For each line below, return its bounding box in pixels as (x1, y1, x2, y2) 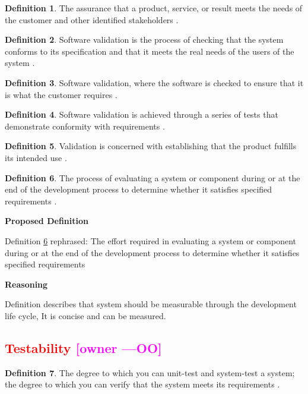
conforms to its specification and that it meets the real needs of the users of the (5, 45, 294, 57)
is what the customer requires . (5, 88, 118, 100)
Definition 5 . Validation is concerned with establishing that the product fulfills (5, 140, 297, 152)
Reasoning (5, 278, 48, 290)
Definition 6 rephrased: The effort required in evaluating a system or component (5, 234, 297, 247)
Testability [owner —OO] (5, 338, 162, 357)
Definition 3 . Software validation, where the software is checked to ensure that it (5, 76, 304, 89)
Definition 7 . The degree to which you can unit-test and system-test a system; (5, 366, 295, 379)
